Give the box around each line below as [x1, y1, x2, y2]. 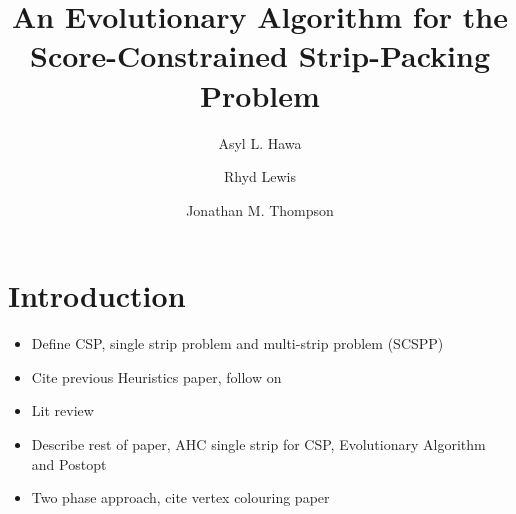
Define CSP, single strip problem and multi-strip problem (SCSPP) [31, 333, 444, 354]
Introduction [8, 275, 186, 316]
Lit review [31, 400, 94, 421]
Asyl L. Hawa [218, 132, 302, 153]
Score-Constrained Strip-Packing [30, 35, 490, 76]
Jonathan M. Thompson [186, 199, 334, 220]
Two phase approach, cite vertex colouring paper [31, 487, 330, 508]
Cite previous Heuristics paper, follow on [31, 366, 282, 387]
